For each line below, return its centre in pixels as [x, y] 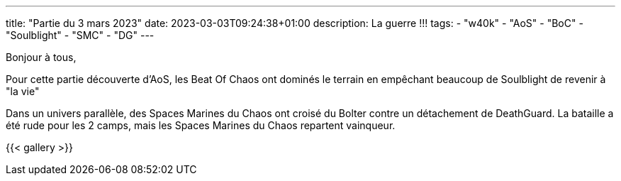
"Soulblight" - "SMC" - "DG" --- [80, 35]
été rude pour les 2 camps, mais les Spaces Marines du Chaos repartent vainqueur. [201, 125]
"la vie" [23, 91]
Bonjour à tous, [41, 57]
